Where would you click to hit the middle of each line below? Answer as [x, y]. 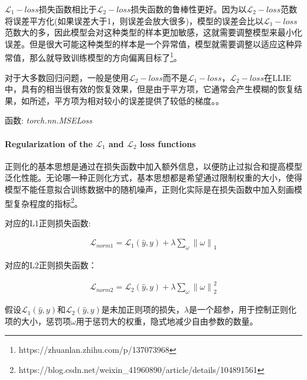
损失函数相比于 [68, 9]
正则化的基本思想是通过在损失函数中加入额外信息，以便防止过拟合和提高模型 [153, 166]
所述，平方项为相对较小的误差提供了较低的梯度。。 [127, 100]
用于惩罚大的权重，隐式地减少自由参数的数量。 [167, 321]
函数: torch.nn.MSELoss [49, 120]
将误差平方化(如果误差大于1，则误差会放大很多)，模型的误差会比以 [134, 20]
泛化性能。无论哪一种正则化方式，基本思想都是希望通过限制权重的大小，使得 [153, 178]
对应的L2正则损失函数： [51, 265]
